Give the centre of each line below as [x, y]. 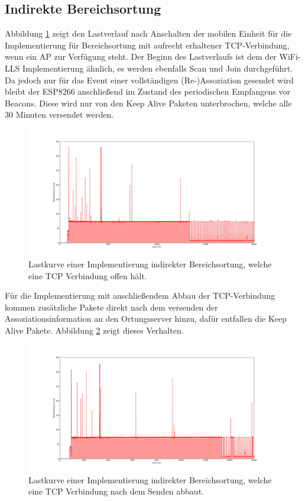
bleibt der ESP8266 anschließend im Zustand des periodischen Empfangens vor [147, 91]
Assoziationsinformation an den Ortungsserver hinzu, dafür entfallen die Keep [146, 319]
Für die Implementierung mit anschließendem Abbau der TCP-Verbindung [140, 295]
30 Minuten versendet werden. [59, 114]
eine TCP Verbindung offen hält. [88, 275]
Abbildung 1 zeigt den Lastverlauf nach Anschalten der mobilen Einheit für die [148, 33]
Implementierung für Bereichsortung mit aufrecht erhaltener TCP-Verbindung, [147, 45]
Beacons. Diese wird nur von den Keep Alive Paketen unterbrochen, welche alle [148, 103]
